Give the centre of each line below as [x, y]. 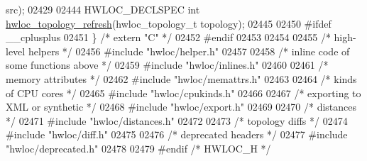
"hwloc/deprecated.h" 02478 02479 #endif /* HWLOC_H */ [138, 148]
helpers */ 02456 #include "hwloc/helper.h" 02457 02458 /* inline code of [189, 51]
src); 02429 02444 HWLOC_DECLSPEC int [103, 9]
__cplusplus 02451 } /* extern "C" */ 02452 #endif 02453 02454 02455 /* [168, 37]
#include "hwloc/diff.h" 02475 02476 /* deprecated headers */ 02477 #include [177, 134]
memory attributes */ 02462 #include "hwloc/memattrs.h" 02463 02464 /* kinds [181, 78]
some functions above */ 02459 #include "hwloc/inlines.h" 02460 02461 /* [167, 65]
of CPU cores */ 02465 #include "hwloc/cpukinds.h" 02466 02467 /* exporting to [183, 93]
